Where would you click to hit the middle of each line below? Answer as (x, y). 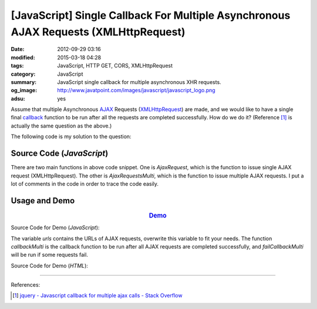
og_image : (24, 90)
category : (23, 74)
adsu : (18, 98)
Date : (18, 49)
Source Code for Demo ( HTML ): (49, 266)
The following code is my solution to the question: (71, 137)
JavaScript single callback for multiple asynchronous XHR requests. (139, 82)
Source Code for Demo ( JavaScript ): (55, 228)
